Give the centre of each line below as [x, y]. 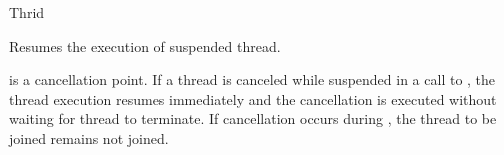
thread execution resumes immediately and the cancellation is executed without [253, 98]
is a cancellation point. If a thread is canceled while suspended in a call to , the [252, 79]
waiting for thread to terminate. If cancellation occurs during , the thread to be [253, 118]
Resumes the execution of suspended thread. [145, 45]
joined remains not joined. [89, 137]
